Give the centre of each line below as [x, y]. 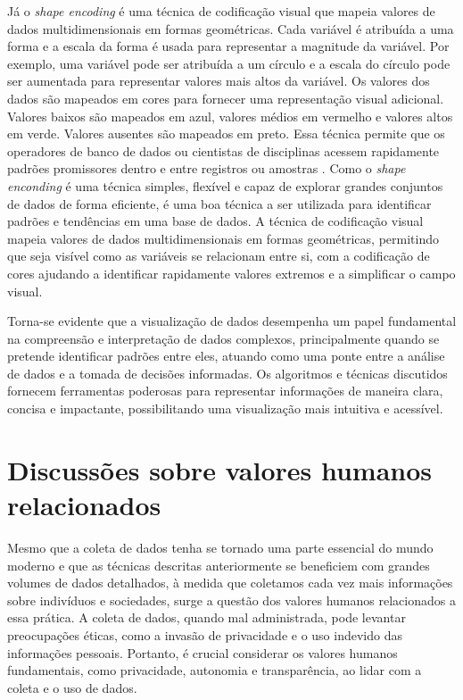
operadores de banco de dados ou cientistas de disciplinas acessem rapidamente [223, 150]
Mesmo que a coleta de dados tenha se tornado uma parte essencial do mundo [220, 547]
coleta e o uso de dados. [72, 687]
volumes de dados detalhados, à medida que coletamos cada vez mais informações [230, 583]
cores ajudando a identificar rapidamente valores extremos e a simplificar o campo [231, 273]
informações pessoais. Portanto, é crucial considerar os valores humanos [203, 652]
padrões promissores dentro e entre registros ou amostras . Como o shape [207, 168]
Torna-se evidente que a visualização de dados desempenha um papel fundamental [232, 321]
